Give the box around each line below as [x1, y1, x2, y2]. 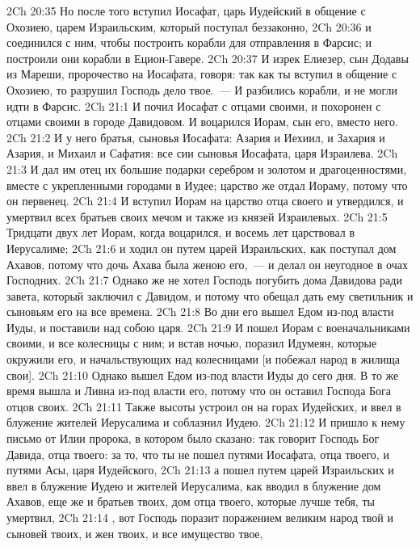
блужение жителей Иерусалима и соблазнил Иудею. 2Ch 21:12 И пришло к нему [6, 414, 405, 431]
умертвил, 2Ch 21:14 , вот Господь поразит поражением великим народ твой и [6, 509, 393, 525]
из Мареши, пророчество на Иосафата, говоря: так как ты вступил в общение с [6, 65, 397, 82]
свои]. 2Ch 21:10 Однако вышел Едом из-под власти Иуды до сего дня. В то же [6, 366, 399, 383]
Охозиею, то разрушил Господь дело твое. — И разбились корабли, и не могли [6, 81, 398, 98]
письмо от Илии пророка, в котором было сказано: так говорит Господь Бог [6, 430, 380, 447]
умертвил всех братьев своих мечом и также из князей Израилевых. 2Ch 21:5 [6, 208, 388, 225]
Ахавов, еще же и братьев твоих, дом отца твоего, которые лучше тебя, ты [6, 493, 375, 510]
